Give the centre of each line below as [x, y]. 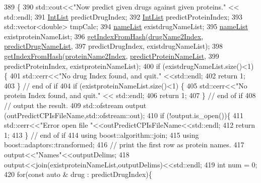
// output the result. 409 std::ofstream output [75, 105]
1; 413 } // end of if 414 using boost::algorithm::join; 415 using [102, 134]
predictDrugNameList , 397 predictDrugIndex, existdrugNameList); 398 [114, 46]
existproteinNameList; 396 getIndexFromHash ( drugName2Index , [104, 36]
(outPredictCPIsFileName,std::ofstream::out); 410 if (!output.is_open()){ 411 [124, 115]
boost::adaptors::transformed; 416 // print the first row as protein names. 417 [124, 145]
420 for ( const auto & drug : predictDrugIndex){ [78, 174]
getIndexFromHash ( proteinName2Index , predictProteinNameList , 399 [112, 56]
